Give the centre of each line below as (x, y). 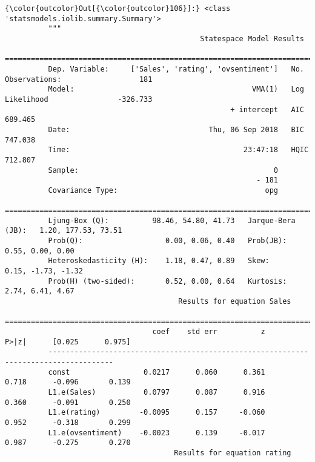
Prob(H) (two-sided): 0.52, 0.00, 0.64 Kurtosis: (167, 281)
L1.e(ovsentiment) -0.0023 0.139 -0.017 (157, 433)
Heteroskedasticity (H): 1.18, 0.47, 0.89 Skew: (159, 261)
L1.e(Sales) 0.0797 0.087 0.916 (157, 392)
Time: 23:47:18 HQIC (178, 150)
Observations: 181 (79, 79)
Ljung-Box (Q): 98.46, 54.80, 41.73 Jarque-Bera (172, 220)
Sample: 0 (163, 170)
